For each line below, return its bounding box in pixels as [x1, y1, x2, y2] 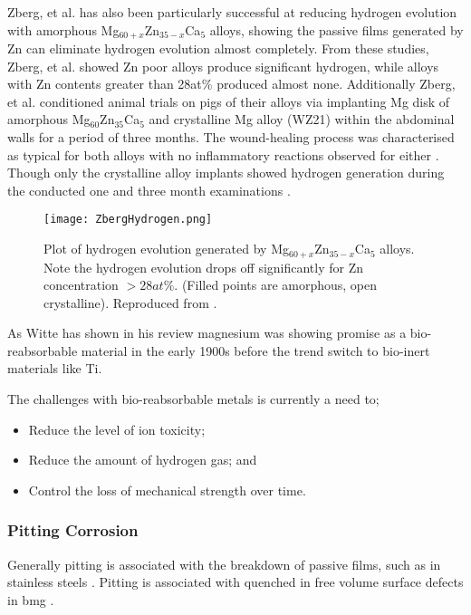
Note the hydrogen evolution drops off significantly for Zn [43, 257, 364, 276]
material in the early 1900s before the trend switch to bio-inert [81, 341, 430, 360]
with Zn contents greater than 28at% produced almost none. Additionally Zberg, [7, 74, 456, 93]
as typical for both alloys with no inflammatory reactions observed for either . [7, 145, 439, 164]
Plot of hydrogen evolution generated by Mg [43, 239, 289, 258]
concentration [43, 275, 119, 294]
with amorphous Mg [7, 20, 120, 39]
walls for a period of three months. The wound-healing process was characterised [7, 128, 455, 147]
